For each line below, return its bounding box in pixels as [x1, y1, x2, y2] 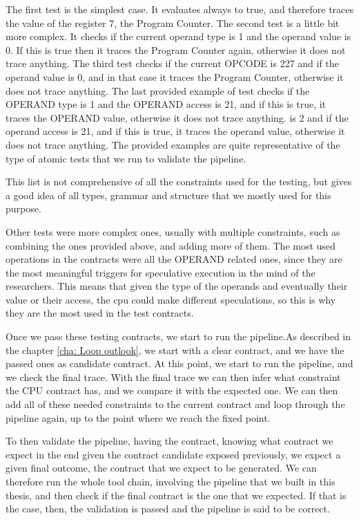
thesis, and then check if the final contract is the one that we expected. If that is [6, 488, 347, 502]
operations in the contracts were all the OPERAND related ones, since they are [6, 252, 342, 266]
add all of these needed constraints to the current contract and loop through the [6, 397, 345, 411]
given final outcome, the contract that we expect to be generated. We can [6, 461, 317, 475]
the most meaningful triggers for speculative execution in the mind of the [6, 265, 316, 279]
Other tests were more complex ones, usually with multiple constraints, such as [6, 224, 340, 239]
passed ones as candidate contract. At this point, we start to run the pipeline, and [6, 356, 353, 371]
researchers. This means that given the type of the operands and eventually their [6, 279, 348, 293]
